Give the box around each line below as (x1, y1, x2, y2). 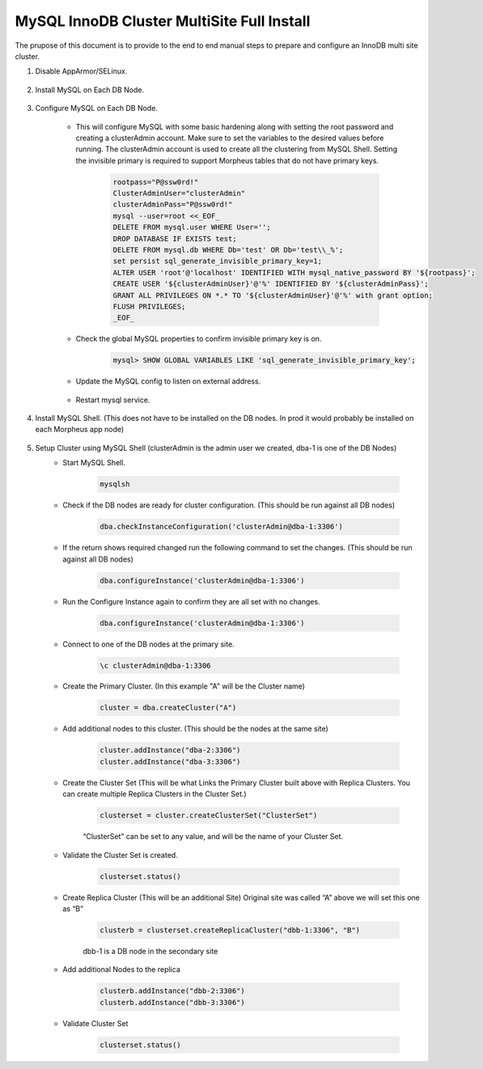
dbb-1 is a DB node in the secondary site (83, 946, 218, 956)
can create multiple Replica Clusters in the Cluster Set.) (62, 789, 247, 799)
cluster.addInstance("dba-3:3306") (100, 757, 241, 766)
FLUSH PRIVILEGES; (112, 302, 186, 311)
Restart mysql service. (75, 395, 150, 405)
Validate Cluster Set (62, 1018, 129, 1028)
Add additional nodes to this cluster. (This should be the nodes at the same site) (62, 724, 329, 734)
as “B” (62, 903, 84, 914)
